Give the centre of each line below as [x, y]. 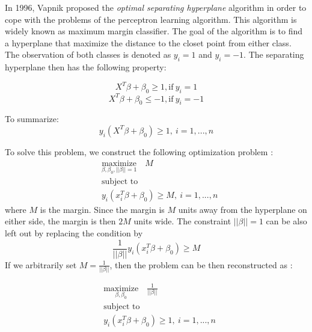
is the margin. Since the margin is [102, 209]
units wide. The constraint [182, 221]
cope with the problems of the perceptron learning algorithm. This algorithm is [151, 19]
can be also [286, 221]
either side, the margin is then [60, 221]
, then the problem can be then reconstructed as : [201, 264]
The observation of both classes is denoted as [88, 54]
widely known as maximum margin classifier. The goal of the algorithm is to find [154, 31]
